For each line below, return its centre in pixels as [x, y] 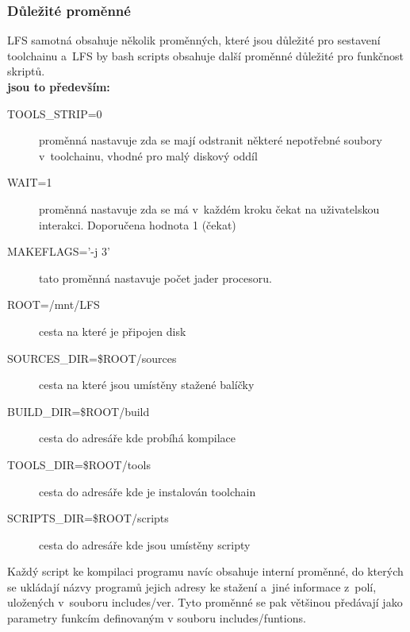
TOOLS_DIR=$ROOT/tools [79, 464]
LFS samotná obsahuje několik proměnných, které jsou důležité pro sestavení [194, 40]
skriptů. [26, 71]
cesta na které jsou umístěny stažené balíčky [147, 385]
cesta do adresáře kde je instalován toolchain [148, 491]
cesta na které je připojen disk [113, 331]
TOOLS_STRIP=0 [55, 113]
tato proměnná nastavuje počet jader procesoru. [155, 277]
